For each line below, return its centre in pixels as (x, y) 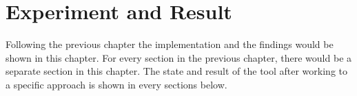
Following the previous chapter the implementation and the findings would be (170, 44)
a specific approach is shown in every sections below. (116, 84)
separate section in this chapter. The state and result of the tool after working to (177, 71)
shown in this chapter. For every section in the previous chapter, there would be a (179, 57)
